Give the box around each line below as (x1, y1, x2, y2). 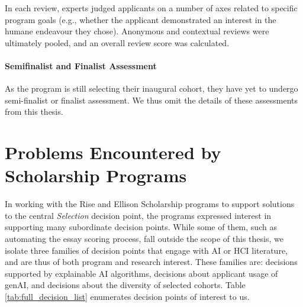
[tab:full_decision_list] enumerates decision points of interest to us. (5, 290, 250, 303)
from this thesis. (5, 105, 63, 118)
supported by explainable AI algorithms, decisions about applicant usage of (5, 267, 278, 279)
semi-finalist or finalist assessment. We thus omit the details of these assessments (5, 93, 298, 106)
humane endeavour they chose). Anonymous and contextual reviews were (5, 25, 269, 37)
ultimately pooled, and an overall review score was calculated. (5, 36, 230, 49)
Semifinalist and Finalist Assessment (5, 59, 157, 72)
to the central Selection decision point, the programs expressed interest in (5, 209, 272, 221)
